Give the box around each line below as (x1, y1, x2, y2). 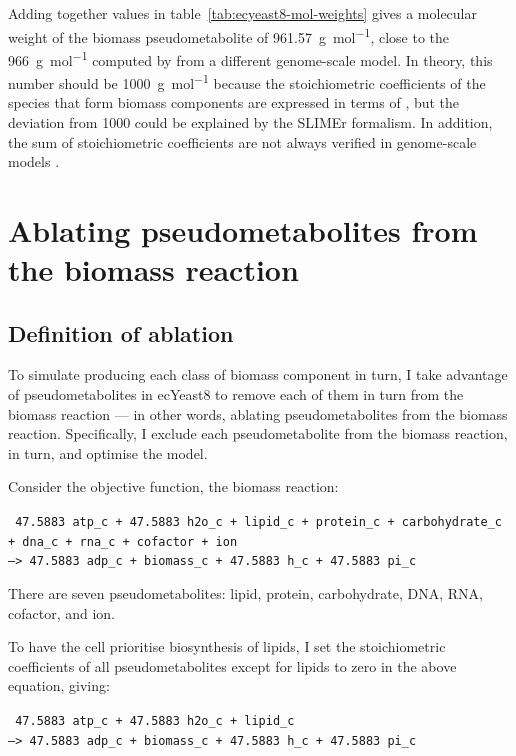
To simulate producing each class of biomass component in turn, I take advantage (8, 364, 508, 385)
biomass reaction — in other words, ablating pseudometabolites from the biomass (8, 403, 508, 424)
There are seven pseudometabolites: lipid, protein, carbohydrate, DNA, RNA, (8, 583, 483, 604)
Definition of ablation (8, 317, 234, 348)
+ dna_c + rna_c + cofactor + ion (8, 534, 238, 549)
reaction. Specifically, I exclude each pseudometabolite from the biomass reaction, (8, 423, 508, 444)
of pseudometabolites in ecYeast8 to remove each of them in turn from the (8, 384, 464, 405)
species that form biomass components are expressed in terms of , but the (8, 92, 460, 113)
